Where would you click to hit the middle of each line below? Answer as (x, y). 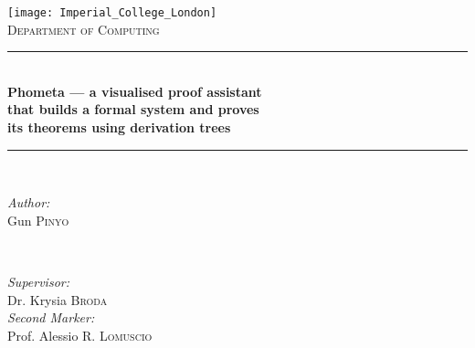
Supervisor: (38, 281)
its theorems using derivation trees (119, 127)
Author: (29, 202)
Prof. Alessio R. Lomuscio (80, 335)
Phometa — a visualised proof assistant (135, 91)
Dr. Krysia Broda (58, 299)
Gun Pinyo (38, 220)
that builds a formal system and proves (133, 109)
